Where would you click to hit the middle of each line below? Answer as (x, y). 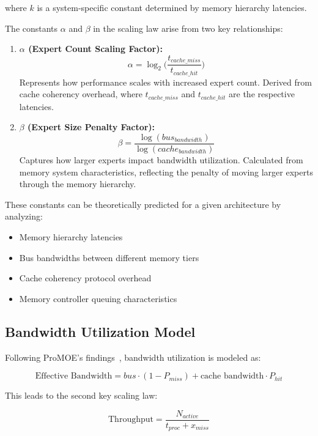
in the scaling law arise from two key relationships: (188, 28)
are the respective (262, 94)
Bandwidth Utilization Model (100, 331)
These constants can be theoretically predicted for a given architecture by (143, 204)
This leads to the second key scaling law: (81, 395)
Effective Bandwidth (74, 376)
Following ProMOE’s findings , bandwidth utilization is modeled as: (133, 357)
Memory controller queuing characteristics (98, 298)
